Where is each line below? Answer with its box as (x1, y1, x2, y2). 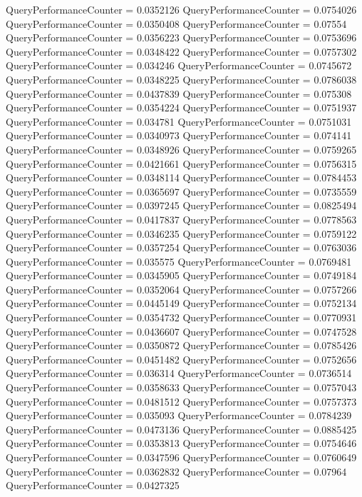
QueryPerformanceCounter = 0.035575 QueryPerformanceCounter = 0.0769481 (6, 253, 352, 268)
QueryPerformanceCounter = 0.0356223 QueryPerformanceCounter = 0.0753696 (6, 30, 357, 45)
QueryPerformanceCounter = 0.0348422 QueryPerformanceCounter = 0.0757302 (6, 44, 357, 59)
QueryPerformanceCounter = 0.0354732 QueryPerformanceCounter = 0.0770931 (6, 310, 357, 325)
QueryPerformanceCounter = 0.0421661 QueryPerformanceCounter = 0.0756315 (6, 156, 357, 171)
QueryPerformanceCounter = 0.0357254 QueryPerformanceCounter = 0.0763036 (6, 240, 357, 255)
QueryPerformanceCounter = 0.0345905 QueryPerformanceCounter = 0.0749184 (6, 268, 357, 283)
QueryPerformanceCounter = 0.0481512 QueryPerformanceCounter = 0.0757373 (6, 393, 357, 408)
